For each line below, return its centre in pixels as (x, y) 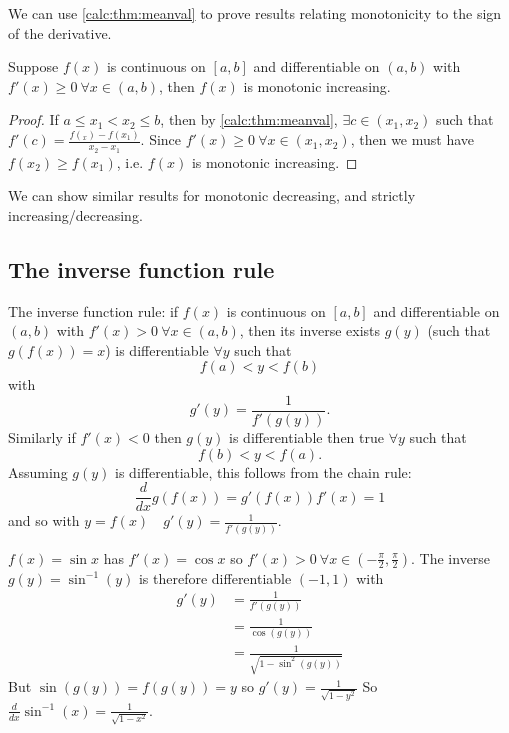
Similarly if (42, 436)
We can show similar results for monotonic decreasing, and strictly (212, 195)
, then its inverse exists (310, 330)
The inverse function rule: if (93, 310)
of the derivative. (60, 32)
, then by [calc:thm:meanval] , (249, 119)
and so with (44, 520)
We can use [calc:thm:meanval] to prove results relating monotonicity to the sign (255, 13)
